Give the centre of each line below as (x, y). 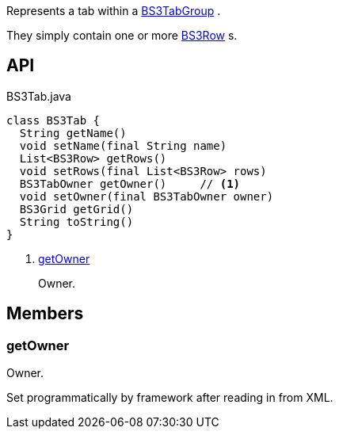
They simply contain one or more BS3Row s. (122, 35)
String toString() (76, 221)
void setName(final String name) (123, 145)
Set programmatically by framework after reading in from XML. (170, 398)
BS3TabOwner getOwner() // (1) (130, 183)
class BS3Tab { (53, 120)
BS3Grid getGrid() (76, 209)
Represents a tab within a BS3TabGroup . (114, 11)
